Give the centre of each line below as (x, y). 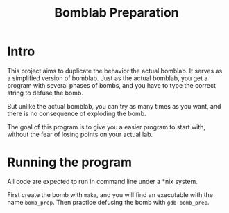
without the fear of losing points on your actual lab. (80, 134)
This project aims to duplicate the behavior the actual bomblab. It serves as (115, 71)
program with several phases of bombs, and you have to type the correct (112, 85)
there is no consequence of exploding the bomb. (77, 113)
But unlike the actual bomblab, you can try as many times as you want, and (114, 106)
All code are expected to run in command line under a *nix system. (102, 181)
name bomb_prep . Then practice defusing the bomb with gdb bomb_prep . (108, 202)
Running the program (70, 162)
